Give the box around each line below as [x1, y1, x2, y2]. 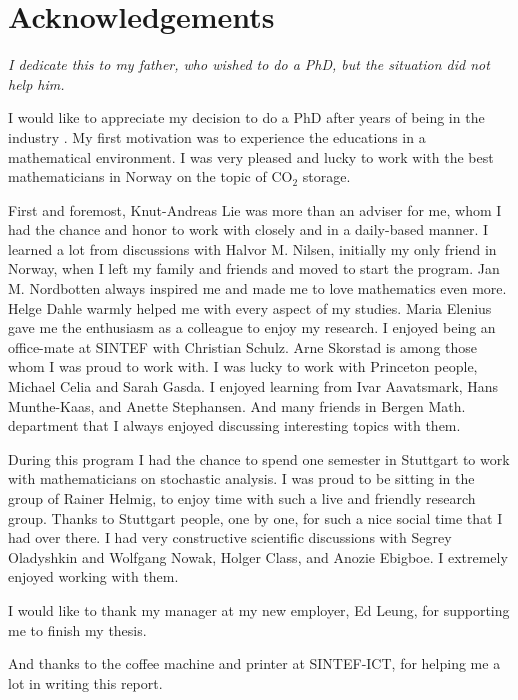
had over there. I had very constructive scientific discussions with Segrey [8, 527, 452, 548]
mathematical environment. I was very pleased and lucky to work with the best [8, 146, 494, 167]
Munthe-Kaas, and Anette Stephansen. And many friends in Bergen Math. [8, 395, 466, 416]
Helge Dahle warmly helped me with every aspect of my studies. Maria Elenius [8, 297, 492, 318]
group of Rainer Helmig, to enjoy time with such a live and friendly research [8, 488, 476, 508]
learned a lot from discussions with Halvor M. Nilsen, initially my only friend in [8, 238, 497, 259]
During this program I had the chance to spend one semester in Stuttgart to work [8, 448, 510, 469]
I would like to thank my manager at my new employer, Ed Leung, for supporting [8, 599, 510, 620]
